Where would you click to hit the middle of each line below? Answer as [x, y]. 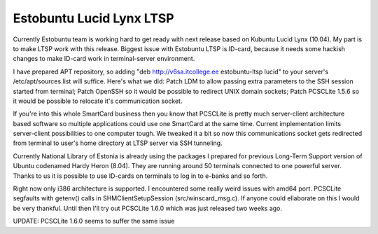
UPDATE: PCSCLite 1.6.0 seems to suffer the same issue [94, 221]
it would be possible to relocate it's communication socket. [98, 101]
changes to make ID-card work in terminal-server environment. [104, 59]
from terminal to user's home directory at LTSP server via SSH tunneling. [118, 143]
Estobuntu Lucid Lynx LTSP [93, 18]
